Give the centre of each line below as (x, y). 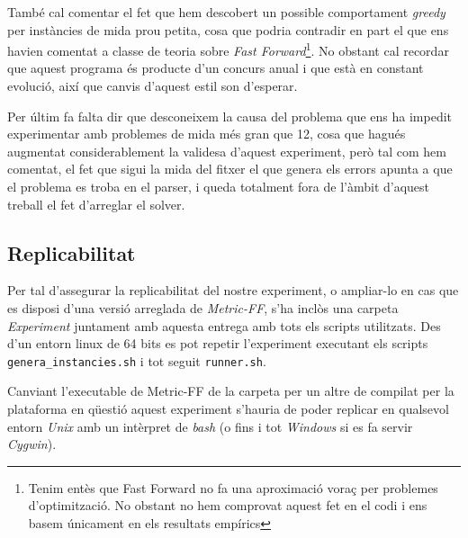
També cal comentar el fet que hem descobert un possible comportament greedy (226, 12)
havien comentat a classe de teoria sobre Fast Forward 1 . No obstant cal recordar (228, 49)
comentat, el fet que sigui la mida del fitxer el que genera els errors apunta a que (230, 169)
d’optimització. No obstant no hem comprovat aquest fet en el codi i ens (228, 505)
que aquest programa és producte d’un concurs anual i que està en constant (216, 68)
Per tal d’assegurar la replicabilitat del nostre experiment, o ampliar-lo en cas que (233, 290)
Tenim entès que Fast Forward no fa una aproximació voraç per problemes (233, 487)
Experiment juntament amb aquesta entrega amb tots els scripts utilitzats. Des (224, 325)
